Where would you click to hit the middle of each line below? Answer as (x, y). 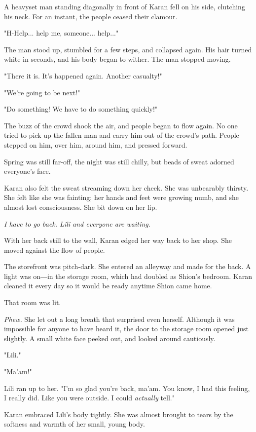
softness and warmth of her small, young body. (74, 424)
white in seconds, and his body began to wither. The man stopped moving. (117, 59)
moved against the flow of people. (55, 250)
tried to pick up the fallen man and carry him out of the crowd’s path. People (122, 135)
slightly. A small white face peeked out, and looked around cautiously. (110, 338)
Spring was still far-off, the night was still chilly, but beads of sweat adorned (119, 161)
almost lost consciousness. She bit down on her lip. (81, 207)
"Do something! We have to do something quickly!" (81, 109)
